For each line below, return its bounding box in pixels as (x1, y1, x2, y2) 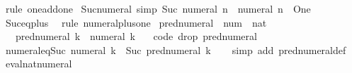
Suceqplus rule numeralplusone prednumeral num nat (5, 15, 267, 29)
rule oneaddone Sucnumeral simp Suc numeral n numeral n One (5, 1, 311, 15)
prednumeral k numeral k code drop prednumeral (15, 29, 257, 44)
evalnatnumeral (5, 56, 72, 71)
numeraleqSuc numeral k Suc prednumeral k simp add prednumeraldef (5, 42, 346, 57)
